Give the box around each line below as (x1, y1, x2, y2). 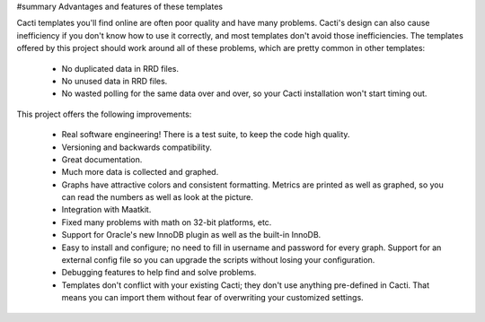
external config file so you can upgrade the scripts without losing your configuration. (61, 255, 375, 265)
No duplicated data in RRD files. (61, 63, 180, 74)
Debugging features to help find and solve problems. (61, 267, 257, 278)
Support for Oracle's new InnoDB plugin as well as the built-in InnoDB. (61, 230, 322, 240)
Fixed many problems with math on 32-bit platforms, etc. (61, 216, 272, 228)
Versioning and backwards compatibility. (61, 142, 213, 152)
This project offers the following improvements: (16, 109, 192, 119)
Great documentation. (61, 153, 143, 165)
